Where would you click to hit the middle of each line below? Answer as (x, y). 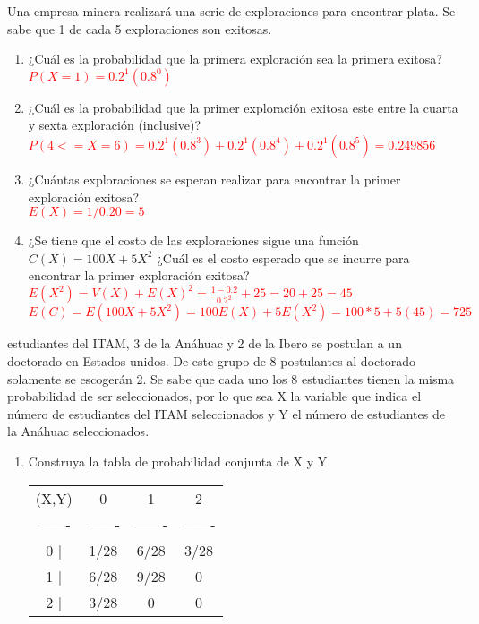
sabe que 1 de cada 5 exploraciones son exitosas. (140, 28)
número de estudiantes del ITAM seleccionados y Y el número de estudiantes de (226, 413)
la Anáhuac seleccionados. (78, 431)
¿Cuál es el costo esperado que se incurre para (283, 257)
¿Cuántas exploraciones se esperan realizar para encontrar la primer (214, 179)
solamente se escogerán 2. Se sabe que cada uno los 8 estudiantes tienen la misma (231, 378)
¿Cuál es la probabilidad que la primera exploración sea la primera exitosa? (235, 59)
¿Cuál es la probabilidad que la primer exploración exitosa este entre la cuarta (243, 107)
